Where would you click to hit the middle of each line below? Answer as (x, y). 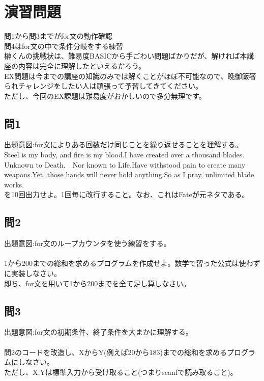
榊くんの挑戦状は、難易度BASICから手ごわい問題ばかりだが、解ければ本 (126, 56)
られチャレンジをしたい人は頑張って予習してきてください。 (103, 86)
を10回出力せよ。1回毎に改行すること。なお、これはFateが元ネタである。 (127, 194)
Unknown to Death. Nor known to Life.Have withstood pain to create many (125, 164)
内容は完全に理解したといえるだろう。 (82, 65)
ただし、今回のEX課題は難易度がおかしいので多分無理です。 (105, 96)
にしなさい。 (32, 362)
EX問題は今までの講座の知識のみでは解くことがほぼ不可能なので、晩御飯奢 (130, 76)
